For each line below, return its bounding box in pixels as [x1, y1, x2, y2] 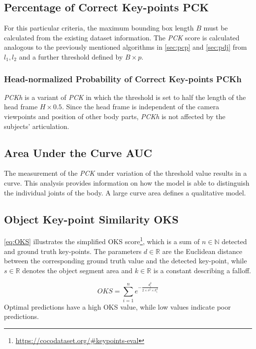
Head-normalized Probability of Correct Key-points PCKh [4, 72, 242, 85]
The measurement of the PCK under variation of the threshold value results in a [4, 168, 247, 178]
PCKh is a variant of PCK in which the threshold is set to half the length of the [4, 92, 246, 102]
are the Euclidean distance [162, 246, 242, 256]
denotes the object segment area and [22, 265, 133, 275]
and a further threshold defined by [19, 51, 123, 62]
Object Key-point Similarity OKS [4, 211, 179, 226]
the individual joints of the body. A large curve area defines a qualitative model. [4, 187, 246, 197]
